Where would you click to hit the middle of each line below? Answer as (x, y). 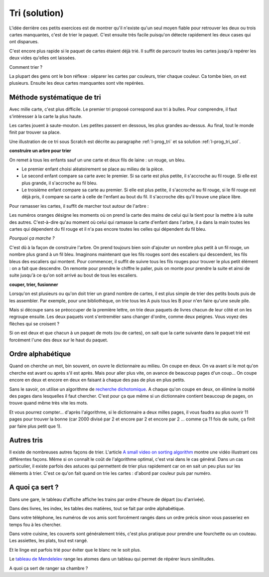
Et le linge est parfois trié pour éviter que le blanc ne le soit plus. (75, 550)
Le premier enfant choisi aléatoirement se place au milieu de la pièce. (93, 169)
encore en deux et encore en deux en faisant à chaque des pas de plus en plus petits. (97, 380)
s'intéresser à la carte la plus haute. (46, 116)
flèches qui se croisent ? (34, 323)
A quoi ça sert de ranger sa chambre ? (49, 568)
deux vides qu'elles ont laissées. (43, 58)
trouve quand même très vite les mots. (49, 403)
